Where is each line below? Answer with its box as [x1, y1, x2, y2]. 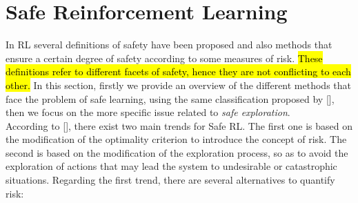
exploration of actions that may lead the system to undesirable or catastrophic [6, 159, 337, 173]
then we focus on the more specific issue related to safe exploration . [6, 105, 290, 119]
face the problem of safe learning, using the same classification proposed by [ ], [6, 91, 335, 106]
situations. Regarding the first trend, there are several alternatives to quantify [6, 173, 335, 187]
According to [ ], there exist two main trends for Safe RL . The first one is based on [6, 118, 353, 133]
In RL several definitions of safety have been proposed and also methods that [6, 37, 332, 52]
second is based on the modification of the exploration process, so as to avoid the [6, 145, 348, 159]
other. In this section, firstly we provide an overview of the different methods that [6, 77, 351, 92]
